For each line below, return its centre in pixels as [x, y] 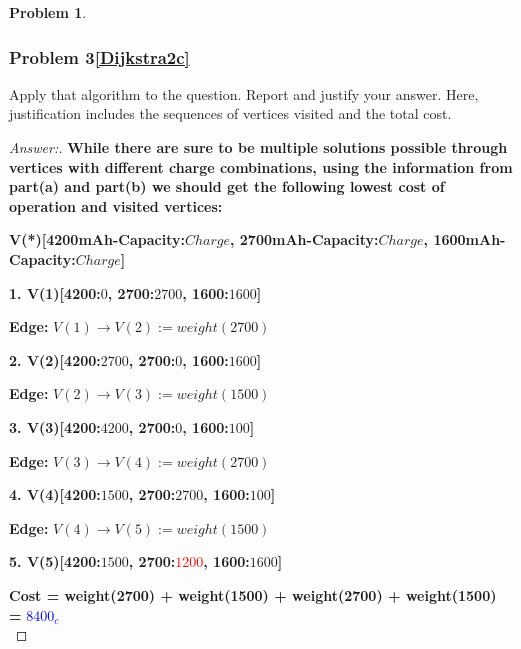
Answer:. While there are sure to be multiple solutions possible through [258, 147]
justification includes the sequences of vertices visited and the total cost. [230, 113]
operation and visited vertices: [116, 205]
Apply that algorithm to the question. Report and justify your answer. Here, [244, 93]
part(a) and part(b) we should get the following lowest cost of [227, 186]
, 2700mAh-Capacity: [304, 239]
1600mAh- [469, 239]
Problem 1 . [48, 12]
